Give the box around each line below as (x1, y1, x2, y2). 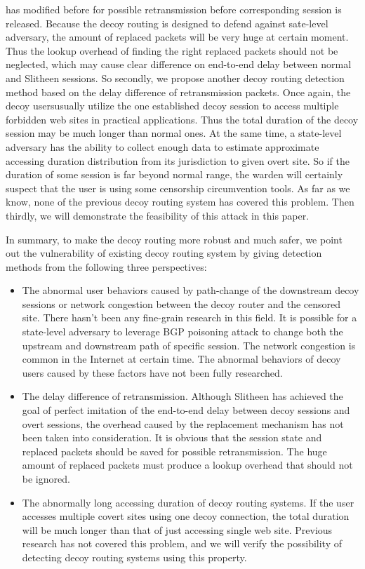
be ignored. (22, 471, 70, 486)
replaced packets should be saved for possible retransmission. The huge (22, 443, 327, 458)
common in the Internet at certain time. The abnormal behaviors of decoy (22, 352, 341, 366)
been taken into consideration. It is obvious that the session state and (22, 430, 322, 445)
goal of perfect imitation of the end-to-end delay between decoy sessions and (22, 403, 350, 417)
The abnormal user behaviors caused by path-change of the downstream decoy (22, 283, 359, 297)
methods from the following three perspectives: (6, 259, 207, 274)
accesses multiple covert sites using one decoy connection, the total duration (22, 509, 350, 523)
